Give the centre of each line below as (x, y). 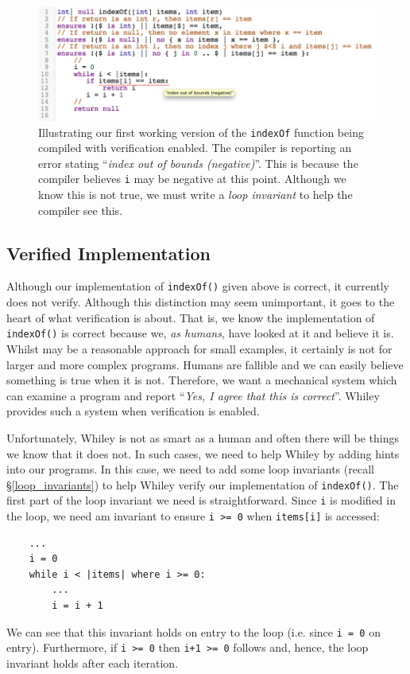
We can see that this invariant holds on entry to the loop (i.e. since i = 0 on (193, 631)
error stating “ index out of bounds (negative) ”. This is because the (198, 163)
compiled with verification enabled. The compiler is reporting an (195, 148)
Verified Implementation (108, 253)
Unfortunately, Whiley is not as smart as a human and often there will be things (203, 437)
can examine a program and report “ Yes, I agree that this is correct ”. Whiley (193, 395)
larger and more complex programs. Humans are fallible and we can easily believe (205, 364)
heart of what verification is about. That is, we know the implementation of (191, 317)
